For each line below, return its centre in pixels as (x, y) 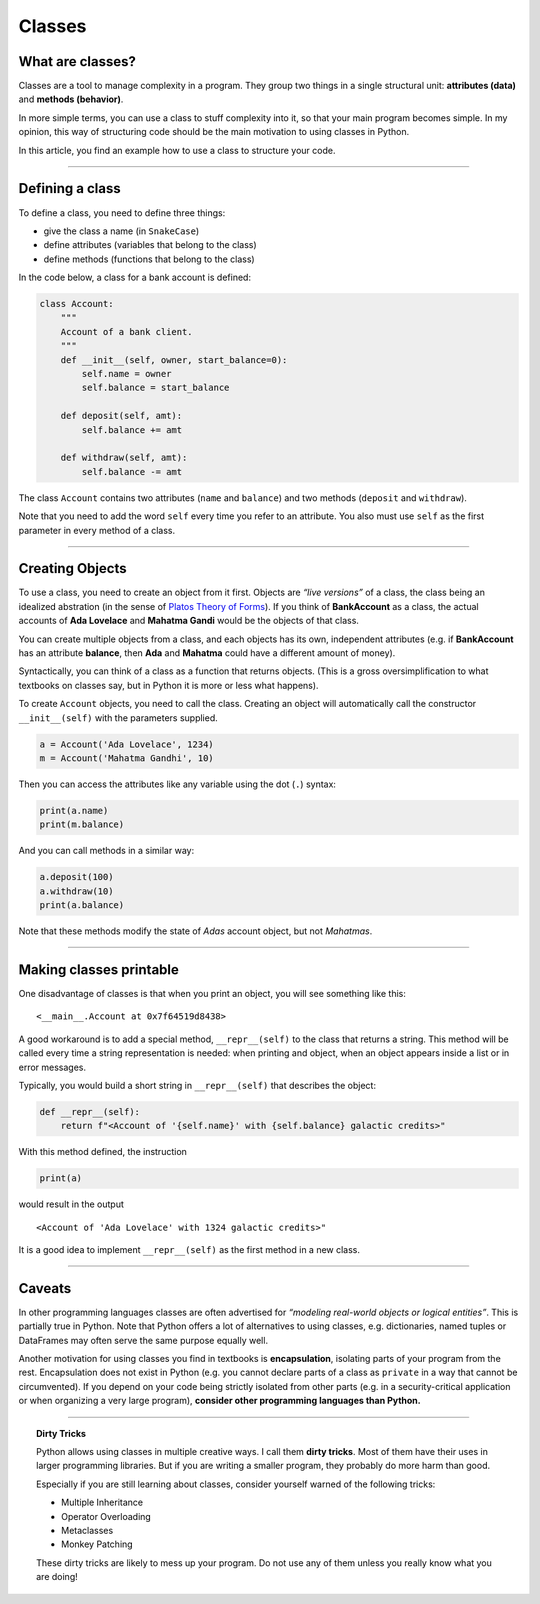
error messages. (52, 1067)
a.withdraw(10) (76, 891)
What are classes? (77, 61)
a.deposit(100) (76, 877)
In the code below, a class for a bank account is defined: (135, 277)
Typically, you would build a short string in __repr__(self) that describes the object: (197, 1085)
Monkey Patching (97, 1544)
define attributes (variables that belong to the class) (150, 245)
